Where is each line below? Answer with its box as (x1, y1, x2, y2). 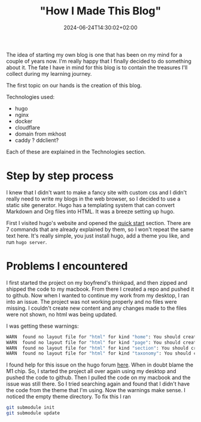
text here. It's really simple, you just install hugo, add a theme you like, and (6, 232, 190, 239)
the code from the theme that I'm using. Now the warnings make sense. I (6, 387, 185, 394)
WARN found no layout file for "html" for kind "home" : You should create (6, 334, 199, 340)
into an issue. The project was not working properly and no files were (6, 298, 178, 305)
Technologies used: (6, 93, 55, 100)
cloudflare (14, 124, 41, 131)
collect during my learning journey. (6, 70, 92, 77)
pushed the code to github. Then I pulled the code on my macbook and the (6, 374, 191, 381)
